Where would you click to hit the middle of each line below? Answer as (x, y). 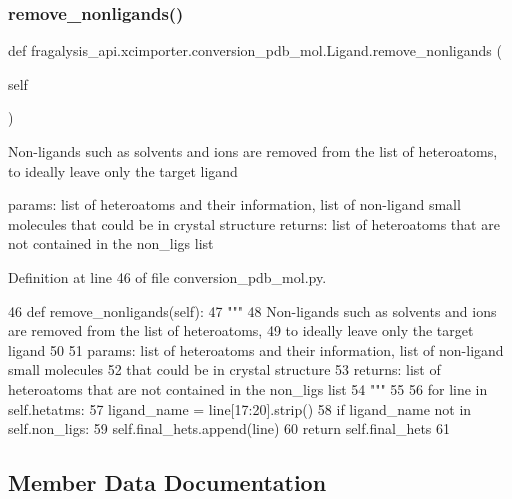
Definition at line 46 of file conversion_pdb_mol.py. (167, 276)
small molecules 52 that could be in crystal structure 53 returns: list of (224, 369)
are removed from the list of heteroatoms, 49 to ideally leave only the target (241, 330)
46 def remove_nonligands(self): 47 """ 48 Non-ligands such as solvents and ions (252, 310)
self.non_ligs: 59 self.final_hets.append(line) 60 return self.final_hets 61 (229, 428)
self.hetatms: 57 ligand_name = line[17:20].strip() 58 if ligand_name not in (240, 408)
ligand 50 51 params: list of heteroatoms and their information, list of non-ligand (256, 349)
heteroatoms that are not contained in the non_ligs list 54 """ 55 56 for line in (248, 388)
